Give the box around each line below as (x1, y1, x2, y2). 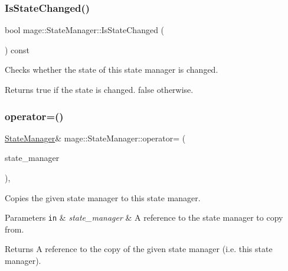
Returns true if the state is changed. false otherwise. (5, 83, 194, 95)
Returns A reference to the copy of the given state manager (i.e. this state (5, 243, 273, 255)
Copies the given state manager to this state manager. (5, 191, 201, 204)
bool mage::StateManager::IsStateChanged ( (5, 24, 165, 36)
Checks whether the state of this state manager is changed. (5, 63, 218, 76)
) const (5, 43, 30, 56)
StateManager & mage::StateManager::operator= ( (5, 131, 186, 144)
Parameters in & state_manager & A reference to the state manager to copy (5, 211, 283, 224)
